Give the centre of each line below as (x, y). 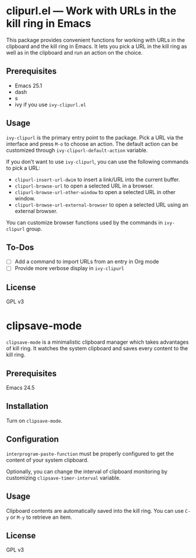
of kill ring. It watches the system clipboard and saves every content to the (97, 348)
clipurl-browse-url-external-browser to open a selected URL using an (101, 205)
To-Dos (20, 247)
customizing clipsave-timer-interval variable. (64, 478)
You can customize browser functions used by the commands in (84, 222)
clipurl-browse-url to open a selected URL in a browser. (84, 186)
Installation (27, 406)
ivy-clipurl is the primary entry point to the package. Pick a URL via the (95, 137)
